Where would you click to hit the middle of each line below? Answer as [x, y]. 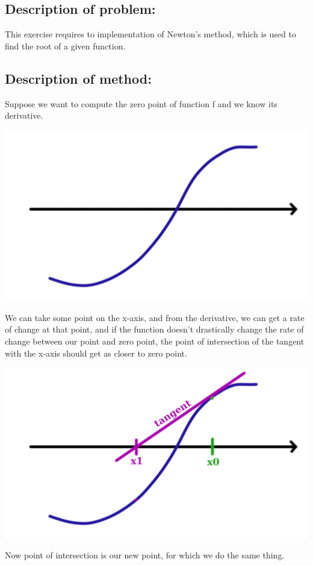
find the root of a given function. [65, 45]
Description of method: [78, 78]
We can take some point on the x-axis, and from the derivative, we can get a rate [155, 317]
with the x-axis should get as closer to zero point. [96, 353]
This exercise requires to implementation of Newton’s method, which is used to [150, 34]
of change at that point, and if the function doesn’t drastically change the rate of [154, 329]
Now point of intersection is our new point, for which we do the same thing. [145, 555]
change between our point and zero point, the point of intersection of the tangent [155, 341]
